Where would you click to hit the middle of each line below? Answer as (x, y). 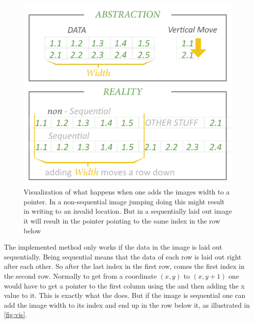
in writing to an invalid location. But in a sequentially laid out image (128, 211)
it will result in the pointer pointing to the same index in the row (122, 221)
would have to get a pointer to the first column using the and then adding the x (124, 285)
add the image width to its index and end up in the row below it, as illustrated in (127, 305)
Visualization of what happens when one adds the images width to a (127, 192)
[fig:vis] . (16, 314)
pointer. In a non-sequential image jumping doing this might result (124, 201)
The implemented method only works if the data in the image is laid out (113, 247)
